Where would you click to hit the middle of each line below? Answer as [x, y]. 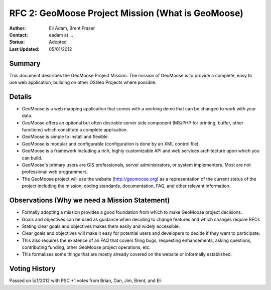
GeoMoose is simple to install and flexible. [65, 137]
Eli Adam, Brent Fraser [72, 28]
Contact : [19, 35]
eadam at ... [61, 35]
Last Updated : [24, 49]
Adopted [58, 42]
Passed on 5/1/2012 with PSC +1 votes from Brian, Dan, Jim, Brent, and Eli [85, 280]
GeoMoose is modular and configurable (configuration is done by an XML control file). [111, 143]
